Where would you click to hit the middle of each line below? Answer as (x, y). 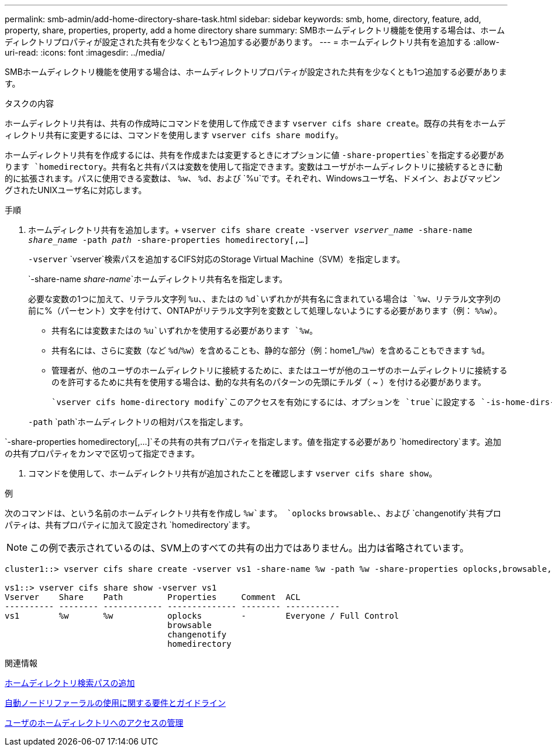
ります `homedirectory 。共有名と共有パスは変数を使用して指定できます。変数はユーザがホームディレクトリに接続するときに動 (253, 167)
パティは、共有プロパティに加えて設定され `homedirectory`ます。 (130, 525)
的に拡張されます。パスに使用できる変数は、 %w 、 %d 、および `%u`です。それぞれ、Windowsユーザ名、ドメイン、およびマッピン (253, 178)
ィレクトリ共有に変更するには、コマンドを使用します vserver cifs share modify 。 (174, 135)
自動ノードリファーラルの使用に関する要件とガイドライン (115, 703)
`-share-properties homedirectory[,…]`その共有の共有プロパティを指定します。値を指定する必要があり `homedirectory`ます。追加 (253, 442)
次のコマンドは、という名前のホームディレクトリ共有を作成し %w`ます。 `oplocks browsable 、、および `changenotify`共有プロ (253, 513)
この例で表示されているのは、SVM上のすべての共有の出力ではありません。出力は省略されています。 (250, 548)
